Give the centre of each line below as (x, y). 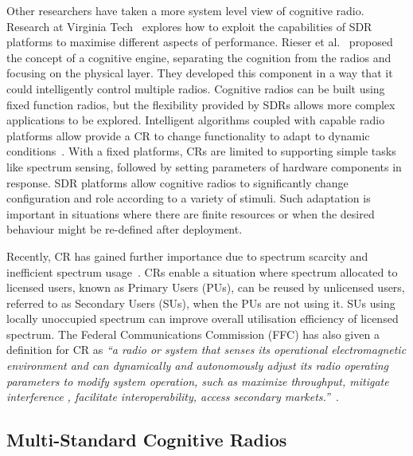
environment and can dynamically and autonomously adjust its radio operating (198, 366)
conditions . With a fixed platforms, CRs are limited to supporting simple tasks (201, 151)
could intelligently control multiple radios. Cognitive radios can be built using (196, 88)
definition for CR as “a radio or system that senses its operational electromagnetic (206, 350)
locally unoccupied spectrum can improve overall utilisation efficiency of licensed (203, 318)
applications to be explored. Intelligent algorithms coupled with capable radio (196, 120)
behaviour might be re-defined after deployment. (125, 229)
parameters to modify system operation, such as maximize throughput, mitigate (198, 381)
